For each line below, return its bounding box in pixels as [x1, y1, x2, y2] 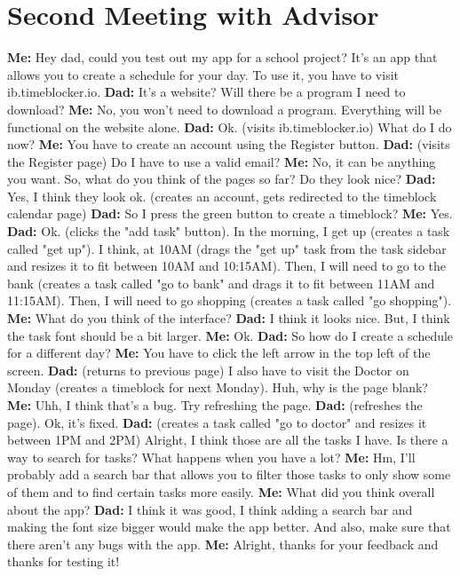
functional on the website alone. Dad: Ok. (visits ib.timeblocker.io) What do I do [7, 117, 452, 136]
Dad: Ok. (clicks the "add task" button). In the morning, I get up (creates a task [7, 222, 450, 241]
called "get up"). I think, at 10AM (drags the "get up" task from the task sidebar [7, 239, 447, 257]
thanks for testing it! [7, 552, 120, 571]
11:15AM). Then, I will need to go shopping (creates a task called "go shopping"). [7, 291, 452, 310]
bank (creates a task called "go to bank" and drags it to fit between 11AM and [7, 273, 435, 292]
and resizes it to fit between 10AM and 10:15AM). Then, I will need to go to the [7, 256, 447, 275]
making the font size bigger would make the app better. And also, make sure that [7, 517, 451, 536]
